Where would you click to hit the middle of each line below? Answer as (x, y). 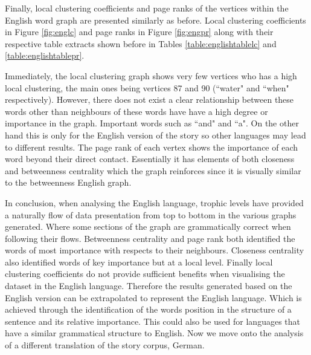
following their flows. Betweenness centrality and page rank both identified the (150, 238)
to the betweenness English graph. (68, 182)
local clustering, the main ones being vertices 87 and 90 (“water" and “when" (147, 87)
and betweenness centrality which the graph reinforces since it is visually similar (153, 170)
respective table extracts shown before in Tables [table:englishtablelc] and (141, 43)
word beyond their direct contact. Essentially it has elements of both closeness (150, 159)
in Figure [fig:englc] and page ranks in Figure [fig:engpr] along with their (139, 32)
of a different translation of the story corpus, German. (105, 345)
